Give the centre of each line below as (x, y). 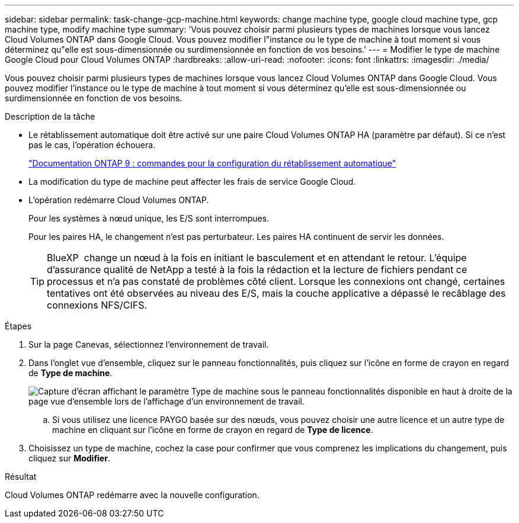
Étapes (18, 326)
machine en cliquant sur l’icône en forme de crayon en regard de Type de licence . (213, 430)
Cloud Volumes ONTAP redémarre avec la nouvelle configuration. (132, 495)
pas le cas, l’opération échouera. (92, 145)
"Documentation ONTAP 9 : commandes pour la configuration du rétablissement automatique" (212, 163)
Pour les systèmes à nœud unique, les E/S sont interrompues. (149, 218)
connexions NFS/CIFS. (97, 305)
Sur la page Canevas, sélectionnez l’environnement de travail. (149, 344)
